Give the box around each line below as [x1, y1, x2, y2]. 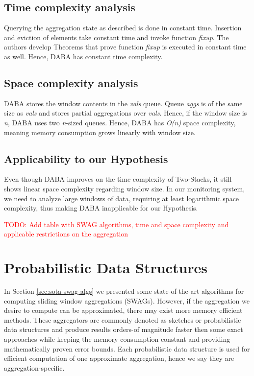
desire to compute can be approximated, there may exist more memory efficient [4, 305, 243, 315]
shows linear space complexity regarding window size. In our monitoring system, [4, 183, 245, 193]
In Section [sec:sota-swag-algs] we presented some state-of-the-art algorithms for [4, 286, 244, 296]
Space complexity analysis [4, 75, 138, 90]
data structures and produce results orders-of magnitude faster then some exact [4, 324, 243, 334]
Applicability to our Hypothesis [4, 151, 168, 166]
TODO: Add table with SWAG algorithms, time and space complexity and [4, 219, 229, 229]
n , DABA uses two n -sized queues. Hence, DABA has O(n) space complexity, [4, 117, 236, 127]
